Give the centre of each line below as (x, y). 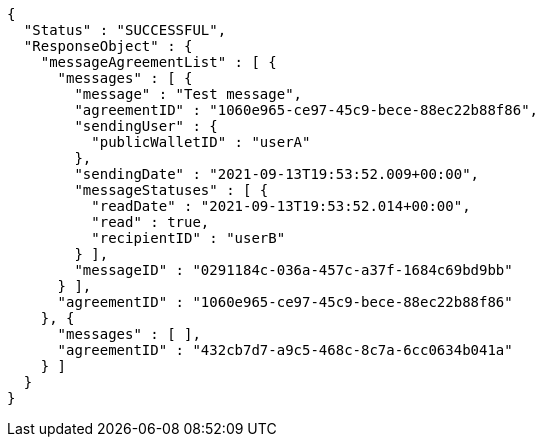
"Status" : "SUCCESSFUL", (125, 30)
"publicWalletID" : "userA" (201, 142)
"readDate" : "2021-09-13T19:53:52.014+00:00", (281, 206)
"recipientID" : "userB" (188, 238)
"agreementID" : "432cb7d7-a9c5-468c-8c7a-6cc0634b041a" (285, 350)
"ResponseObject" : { (108, 46)
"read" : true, (150, 222)
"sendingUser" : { (146, 126)
